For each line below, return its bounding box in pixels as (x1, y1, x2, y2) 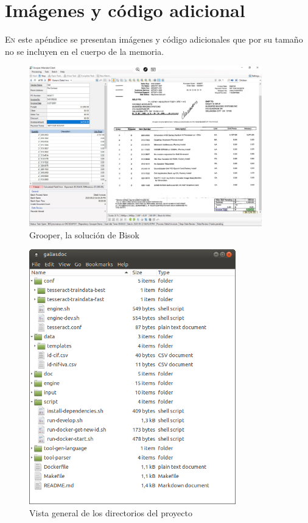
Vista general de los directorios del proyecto (29, 506, 192, 519)
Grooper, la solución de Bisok (29, 228, 139, 241)
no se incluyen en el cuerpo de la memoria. (5, 44, 164, 57)
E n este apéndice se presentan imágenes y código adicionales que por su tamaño (5, 33, 303, 46)
